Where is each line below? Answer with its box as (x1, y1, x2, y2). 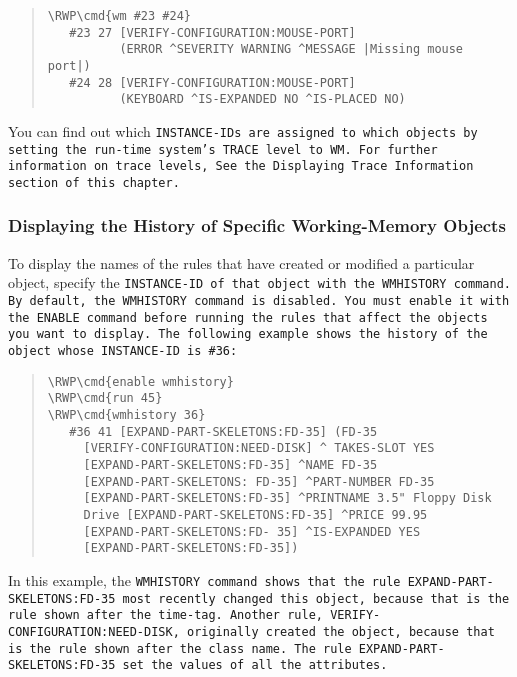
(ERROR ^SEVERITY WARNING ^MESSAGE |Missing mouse (119, 42, 464, 57)
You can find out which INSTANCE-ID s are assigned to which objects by (8, 120, 478, 141)
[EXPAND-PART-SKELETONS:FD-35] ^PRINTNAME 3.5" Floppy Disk (83, 491, 492, 506)
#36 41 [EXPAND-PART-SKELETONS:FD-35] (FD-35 (69, 424, 378, 439)
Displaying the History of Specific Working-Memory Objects (8, 213, 506, 238)
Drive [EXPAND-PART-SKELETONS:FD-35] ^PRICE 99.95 (83, 507, 428, 522)
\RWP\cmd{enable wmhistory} (47, 374, 234, 389)
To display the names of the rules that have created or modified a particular (8, 252, 475, 273)
